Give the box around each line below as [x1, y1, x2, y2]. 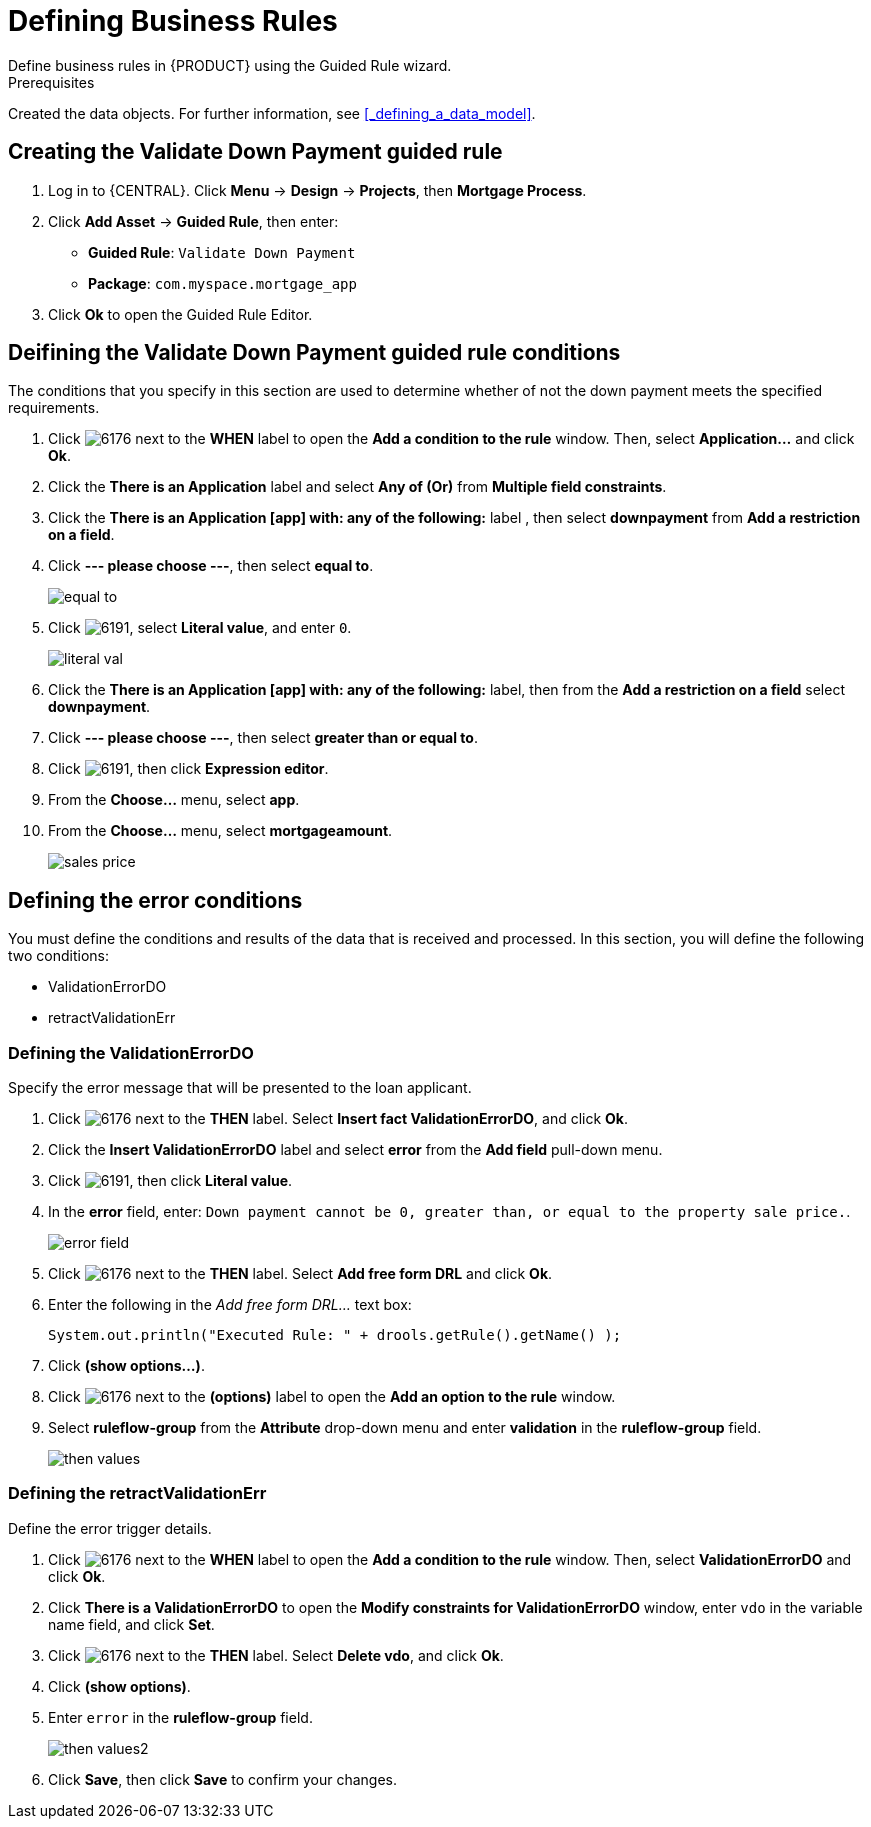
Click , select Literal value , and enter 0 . [48, 619, 352, 637]
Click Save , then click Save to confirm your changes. [48, 1770, 398, 1788]
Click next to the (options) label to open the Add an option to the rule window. [48, 1388, 616, 1406]
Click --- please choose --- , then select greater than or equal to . [48, 729, 478, 747]
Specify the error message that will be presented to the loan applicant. [8, 1079, 472, 1097]
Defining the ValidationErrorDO [8, 1042, 254, 1063]
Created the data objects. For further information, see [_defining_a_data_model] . [8, 104, 536, 122]
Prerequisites [8, 73, 95, 91]
